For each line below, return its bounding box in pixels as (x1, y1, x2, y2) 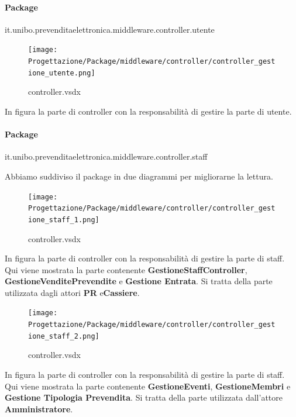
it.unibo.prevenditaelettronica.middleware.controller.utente (5, 23, 215, 35)
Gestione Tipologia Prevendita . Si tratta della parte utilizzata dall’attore (5, 391, 283, 404)
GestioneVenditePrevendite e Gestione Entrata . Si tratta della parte (5, 275, 273, 287)
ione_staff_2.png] (28, 332, 99, 340)
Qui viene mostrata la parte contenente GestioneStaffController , (5, 263, 247, 275)
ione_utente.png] (28, 68, 95, 77)
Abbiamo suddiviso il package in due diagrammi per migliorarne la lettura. (5, 170, 273, 182)
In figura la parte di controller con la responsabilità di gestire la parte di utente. (5, 105, 292, 117)
